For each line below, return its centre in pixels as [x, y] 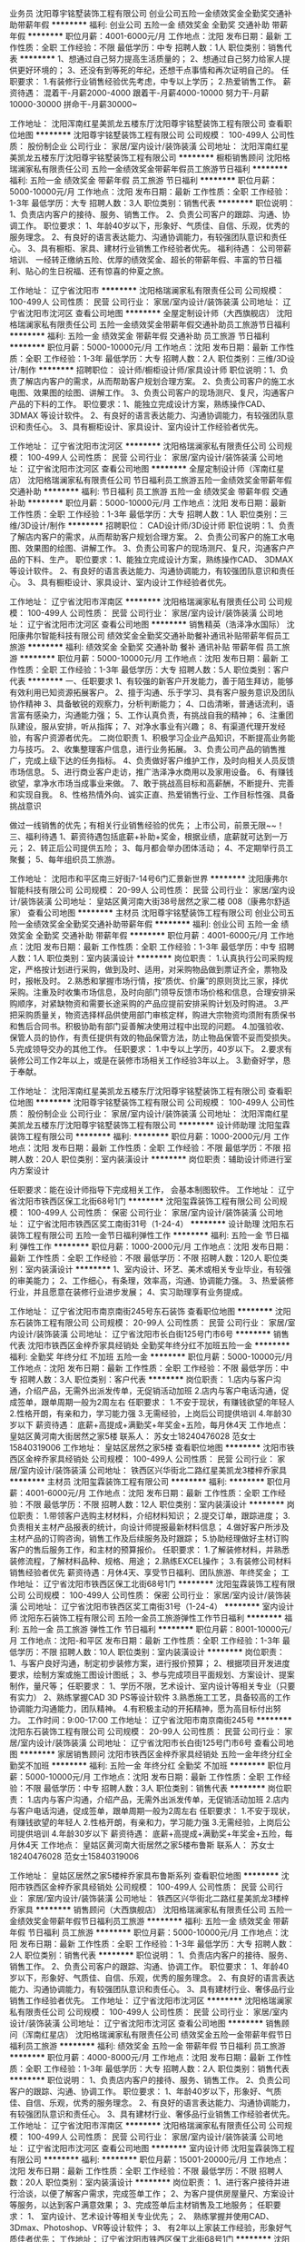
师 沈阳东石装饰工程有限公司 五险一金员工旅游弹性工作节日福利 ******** [146, 1618]
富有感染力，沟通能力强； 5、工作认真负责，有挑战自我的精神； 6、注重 [151, 715]
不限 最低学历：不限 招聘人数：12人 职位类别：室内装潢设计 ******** [155, 1504]
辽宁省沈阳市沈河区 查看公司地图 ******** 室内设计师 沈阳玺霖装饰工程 [161, 2148]
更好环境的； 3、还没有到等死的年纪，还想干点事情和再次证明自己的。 [148, 70]
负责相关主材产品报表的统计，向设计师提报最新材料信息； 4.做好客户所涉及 [149, 1527]
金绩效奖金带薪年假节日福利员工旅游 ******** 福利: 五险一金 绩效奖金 [140, 1921]
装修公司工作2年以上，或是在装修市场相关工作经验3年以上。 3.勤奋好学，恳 [150, 1060]
